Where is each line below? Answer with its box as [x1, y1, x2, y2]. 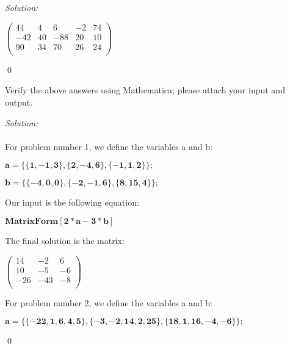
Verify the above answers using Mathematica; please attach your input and [5, 84, 285, 96]
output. [5, 95, 33, 108]
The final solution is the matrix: [5, 234, 125, 246]
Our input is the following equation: [5, 196, 139, 209]
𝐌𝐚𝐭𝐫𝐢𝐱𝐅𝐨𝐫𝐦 [5, 217, 59, 226]
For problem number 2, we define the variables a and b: [5, 296, 212, 309]
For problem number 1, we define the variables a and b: [5, 140, 212, 153]
